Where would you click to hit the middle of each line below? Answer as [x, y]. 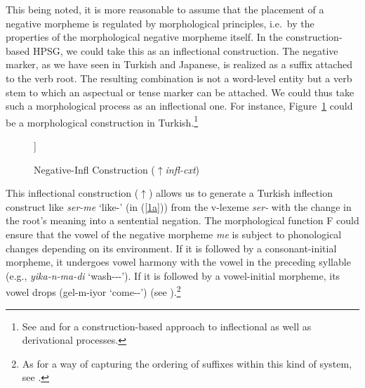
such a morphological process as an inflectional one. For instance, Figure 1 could [179, 106]
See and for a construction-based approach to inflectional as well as [167, 326]
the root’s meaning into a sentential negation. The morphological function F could [182, 220]
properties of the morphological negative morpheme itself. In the [144, 37]
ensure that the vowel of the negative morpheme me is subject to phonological [174, 234]
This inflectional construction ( [72, 193]
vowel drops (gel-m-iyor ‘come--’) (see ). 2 [93, 291]
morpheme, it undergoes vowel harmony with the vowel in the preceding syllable [178, 262]
